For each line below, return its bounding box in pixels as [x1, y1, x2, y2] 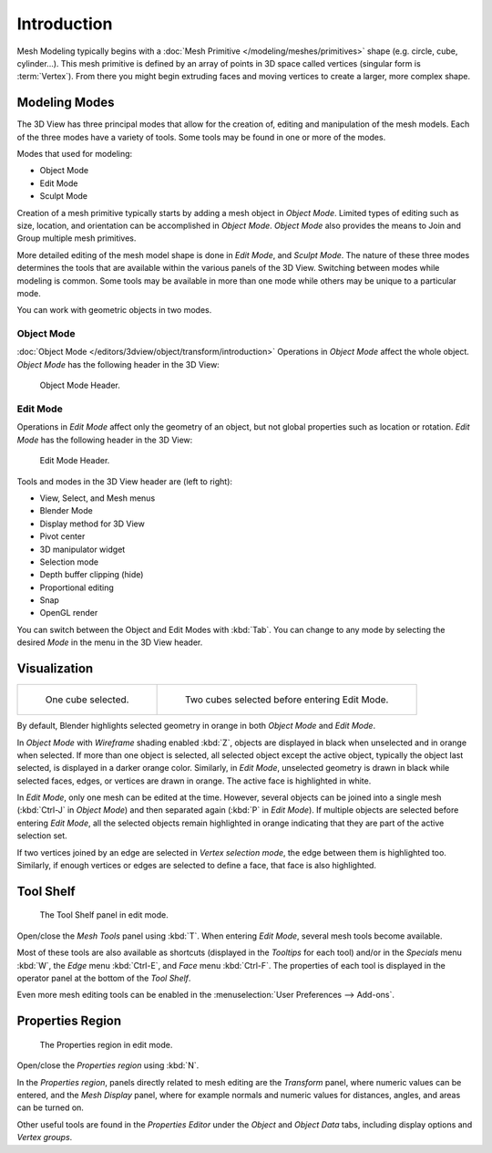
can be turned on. [16, 1102, 84, 1113]
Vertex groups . [16, 1132, 73, 1143]
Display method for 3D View [39, 518, 145, 529]
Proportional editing [39, 582, 114, 593]
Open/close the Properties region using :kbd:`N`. [16, 1060, 200, 1071]
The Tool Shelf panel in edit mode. [39, 909, 169, 920]
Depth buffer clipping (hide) [39, 569, 144, 580]
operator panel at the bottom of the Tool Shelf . [16, 972, 191, 984]
